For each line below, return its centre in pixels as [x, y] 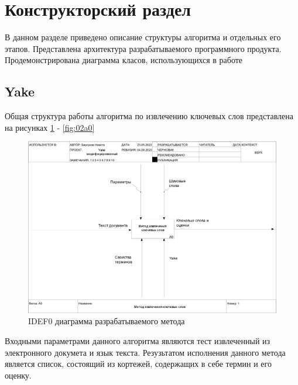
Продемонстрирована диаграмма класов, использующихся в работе [124, 60]
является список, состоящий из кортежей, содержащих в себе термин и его [138, 364]
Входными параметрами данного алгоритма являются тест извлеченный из [138, 341]
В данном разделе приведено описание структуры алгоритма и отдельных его [143, 37]
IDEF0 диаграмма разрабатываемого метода [107, 321]
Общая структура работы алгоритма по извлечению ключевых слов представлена [149, 116]
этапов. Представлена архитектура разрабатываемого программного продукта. [143, 48]
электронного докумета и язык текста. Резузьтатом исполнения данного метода [145, 352]
